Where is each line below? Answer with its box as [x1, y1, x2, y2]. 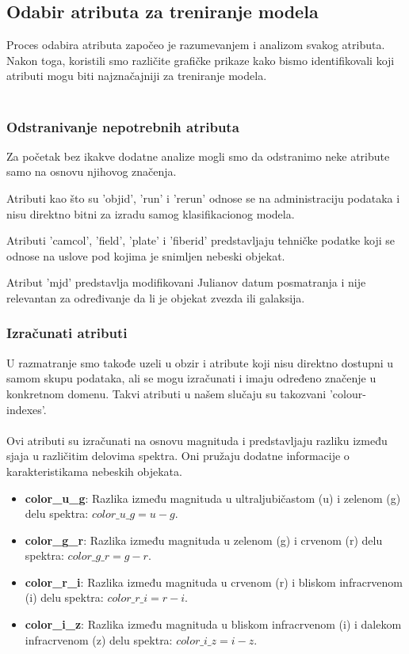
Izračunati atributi [6, 323, 128, 343]
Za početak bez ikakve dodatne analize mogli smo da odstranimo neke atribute [6, 147, 390, 164]
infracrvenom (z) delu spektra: [25, 631, 173, 648]
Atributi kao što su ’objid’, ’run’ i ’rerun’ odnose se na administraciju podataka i [6, 189, 400, 206]
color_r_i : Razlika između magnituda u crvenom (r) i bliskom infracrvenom [25, 573, 403, 590]
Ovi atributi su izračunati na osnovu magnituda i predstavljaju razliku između [6, 432, 388, 448]
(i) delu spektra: [25, 589, 104, 606]
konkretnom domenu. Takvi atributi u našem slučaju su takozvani [6, 385, 327, 401]
